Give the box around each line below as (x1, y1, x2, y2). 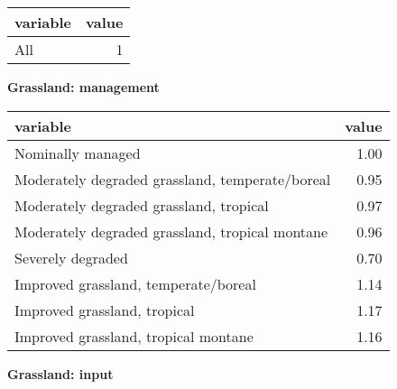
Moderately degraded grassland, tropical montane (14, 220, 328, 242)
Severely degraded (14, 246, 128, 268)
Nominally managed (14, 142, 141, 163)
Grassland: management (7, 78, 160, 96)
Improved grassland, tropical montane (14, 325, 254, 347)
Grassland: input (7, 364, 114, 383)
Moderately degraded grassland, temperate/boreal (14, 168, 331, 190)
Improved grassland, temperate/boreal (14, 273, 256, 294)
